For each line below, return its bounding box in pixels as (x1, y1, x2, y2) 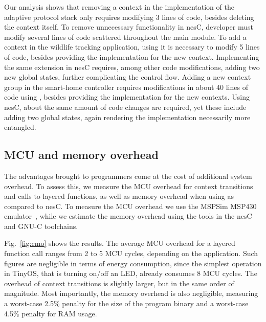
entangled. (4, 122, 36, 132)
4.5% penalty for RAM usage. (4, 308, 97, 318)
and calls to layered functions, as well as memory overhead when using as (4, 191, 234, 201)
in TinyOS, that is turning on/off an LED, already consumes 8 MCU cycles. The (4, 268, 257, 279)
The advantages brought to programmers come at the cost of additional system (4, 170, 252, 181)
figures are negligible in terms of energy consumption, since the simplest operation (4, 258, 262, 268)
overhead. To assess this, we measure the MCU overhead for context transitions (4, 180, 253, 191)
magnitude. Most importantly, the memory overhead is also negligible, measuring (4, 288, 258, 298)
